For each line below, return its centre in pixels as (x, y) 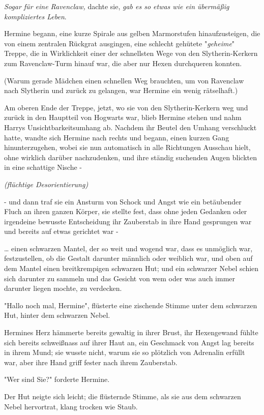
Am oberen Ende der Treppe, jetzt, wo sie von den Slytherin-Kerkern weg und (126, 107)
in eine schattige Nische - (43, 167)
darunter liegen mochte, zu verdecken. (63, 288)
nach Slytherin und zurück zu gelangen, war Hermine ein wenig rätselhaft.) (121, 90)
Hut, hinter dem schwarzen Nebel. (57, 315)
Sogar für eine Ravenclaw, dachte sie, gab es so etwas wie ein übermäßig (117, 6)
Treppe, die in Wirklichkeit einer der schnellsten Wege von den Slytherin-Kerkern (131, 53)
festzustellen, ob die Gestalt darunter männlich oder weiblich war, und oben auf (128, 258)
